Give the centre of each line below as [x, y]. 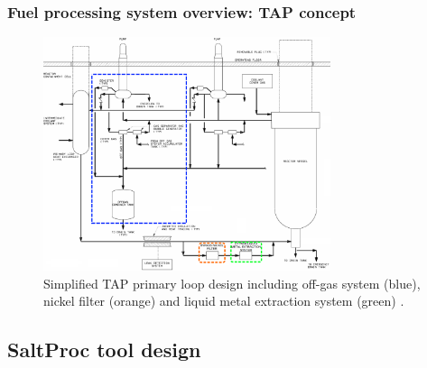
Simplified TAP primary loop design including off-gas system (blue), [232, 283]
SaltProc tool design [104, 350]
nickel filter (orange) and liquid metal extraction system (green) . [224, 301]
